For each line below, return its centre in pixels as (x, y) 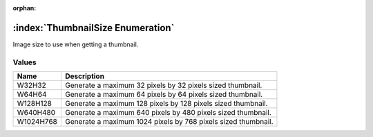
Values (25, 62)
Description (85, 76)
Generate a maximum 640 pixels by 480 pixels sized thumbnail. (168, 113)
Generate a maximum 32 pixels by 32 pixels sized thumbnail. (163, 85)
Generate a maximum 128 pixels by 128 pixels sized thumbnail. (166, 104)
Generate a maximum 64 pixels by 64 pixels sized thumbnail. (164, 95)
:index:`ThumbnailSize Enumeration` (94, 28)
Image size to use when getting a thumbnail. (76, 44)
